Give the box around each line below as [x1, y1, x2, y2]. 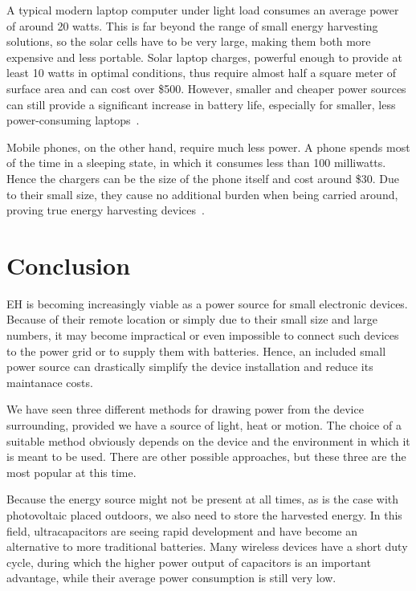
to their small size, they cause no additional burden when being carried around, [6, 185, 398, 202]
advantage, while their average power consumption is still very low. [6, 569, 336, 586]
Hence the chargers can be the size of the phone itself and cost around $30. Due [6, 169, 400, 186]
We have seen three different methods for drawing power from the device [6, 401, 364, 418]
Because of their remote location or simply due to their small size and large [6, 311, 377, 328]
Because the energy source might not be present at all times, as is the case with [6, 491, 399, 507]
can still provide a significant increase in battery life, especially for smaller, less [6, 96, 396, 112]
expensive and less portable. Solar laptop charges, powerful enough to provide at [6, 48, 402, 65]
